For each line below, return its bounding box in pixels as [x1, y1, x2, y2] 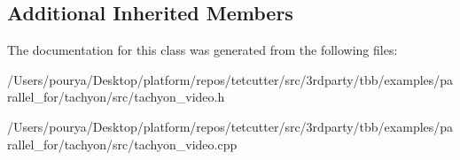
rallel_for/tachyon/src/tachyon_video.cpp [7, 134, 238, 153]
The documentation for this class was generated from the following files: [7, 41, 398, 59]
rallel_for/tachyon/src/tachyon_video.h [7, 88, 225, 106]
